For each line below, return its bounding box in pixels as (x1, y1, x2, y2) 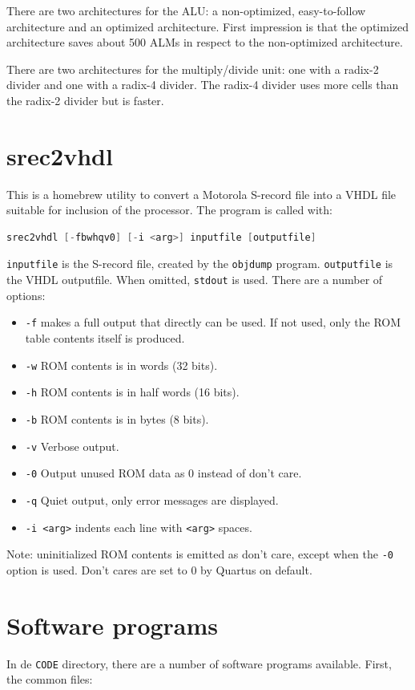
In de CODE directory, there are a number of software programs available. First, (6, 655, 392, 672)
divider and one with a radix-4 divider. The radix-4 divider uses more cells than (6, 76, 399, 93)
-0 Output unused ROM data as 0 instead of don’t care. (25, 465, 302, 481)
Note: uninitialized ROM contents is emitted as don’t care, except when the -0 (6, 546, 393, 562)
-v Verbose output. (25, 437, 119, 454)
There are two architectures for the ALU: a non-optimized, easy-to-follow (6, 2, 366, 18)
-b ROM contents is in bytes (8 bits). (25, 410, 209, 427)
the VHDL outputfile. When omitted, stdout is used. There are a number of (6, 271, 383, 288)
